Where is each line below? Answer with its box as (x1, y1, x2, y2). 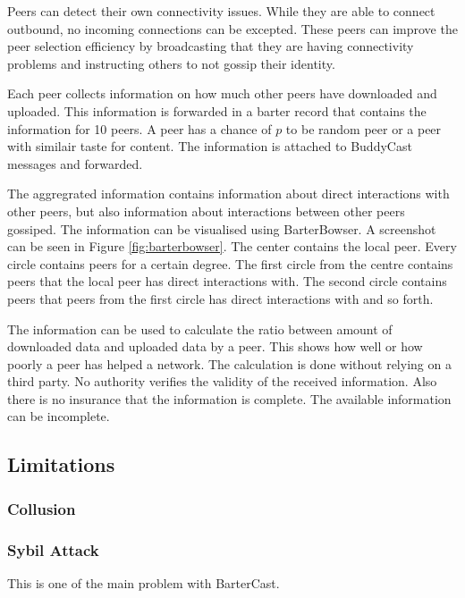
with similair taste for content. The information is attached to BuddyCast (7, 137, 412, 156)
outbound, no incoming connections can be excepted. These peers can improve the (7, 19, 458, 38)
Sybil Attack (7, 538, 99, 560)
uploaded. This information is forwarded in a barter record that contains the (7, 101, 427, 120)
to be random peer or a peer (285, 119, 442, 138)
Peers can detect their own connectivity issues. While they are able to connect (7, 2, 435, 20)
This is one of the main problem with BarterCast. (7, 573, 280, 592)
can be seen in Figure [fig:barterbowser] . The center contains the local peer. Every (7, 237, 457, 256)
